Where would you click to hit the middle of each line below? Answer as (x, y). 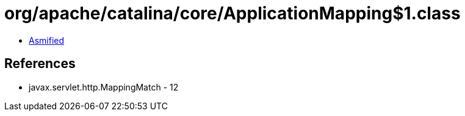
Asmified (47, 40)
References (40, 64)
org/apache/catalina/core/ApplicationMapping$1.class (232, 13)
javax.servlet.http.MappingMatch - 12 (104, 87)
